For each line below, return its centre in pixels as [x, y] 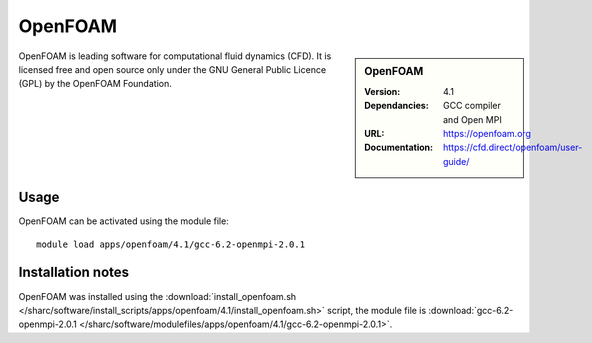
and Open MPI [472, 119]
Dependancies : [396, 106]
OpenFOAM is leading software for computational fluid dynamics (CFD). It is [175, 56]
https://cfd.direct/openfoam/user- [513, 147]
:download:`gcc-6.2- [471, 310]
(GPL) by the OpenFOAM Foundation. [95, 84]
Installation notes [74, 272]
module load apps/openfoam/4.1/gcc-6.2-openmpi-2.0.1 [170, 244]
